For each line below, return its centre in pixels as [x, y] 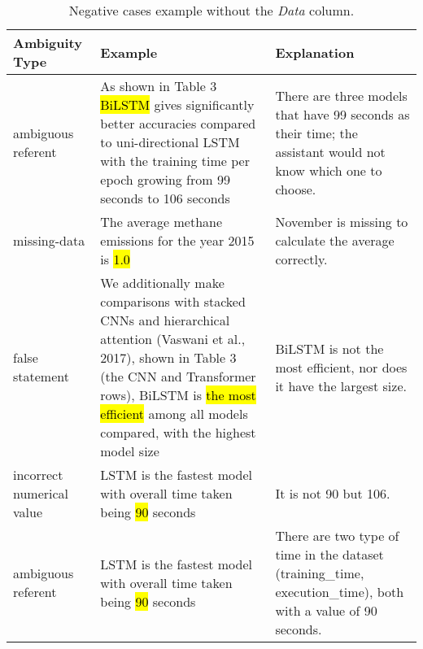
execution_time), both [340, 592]
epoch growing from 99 [165, 179]
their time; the [316, 133]
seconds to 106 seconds [165, 198]
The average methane [161, 222]
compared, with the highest [178, 432]
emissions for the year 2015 [177, 240]
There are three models [341, 95]
